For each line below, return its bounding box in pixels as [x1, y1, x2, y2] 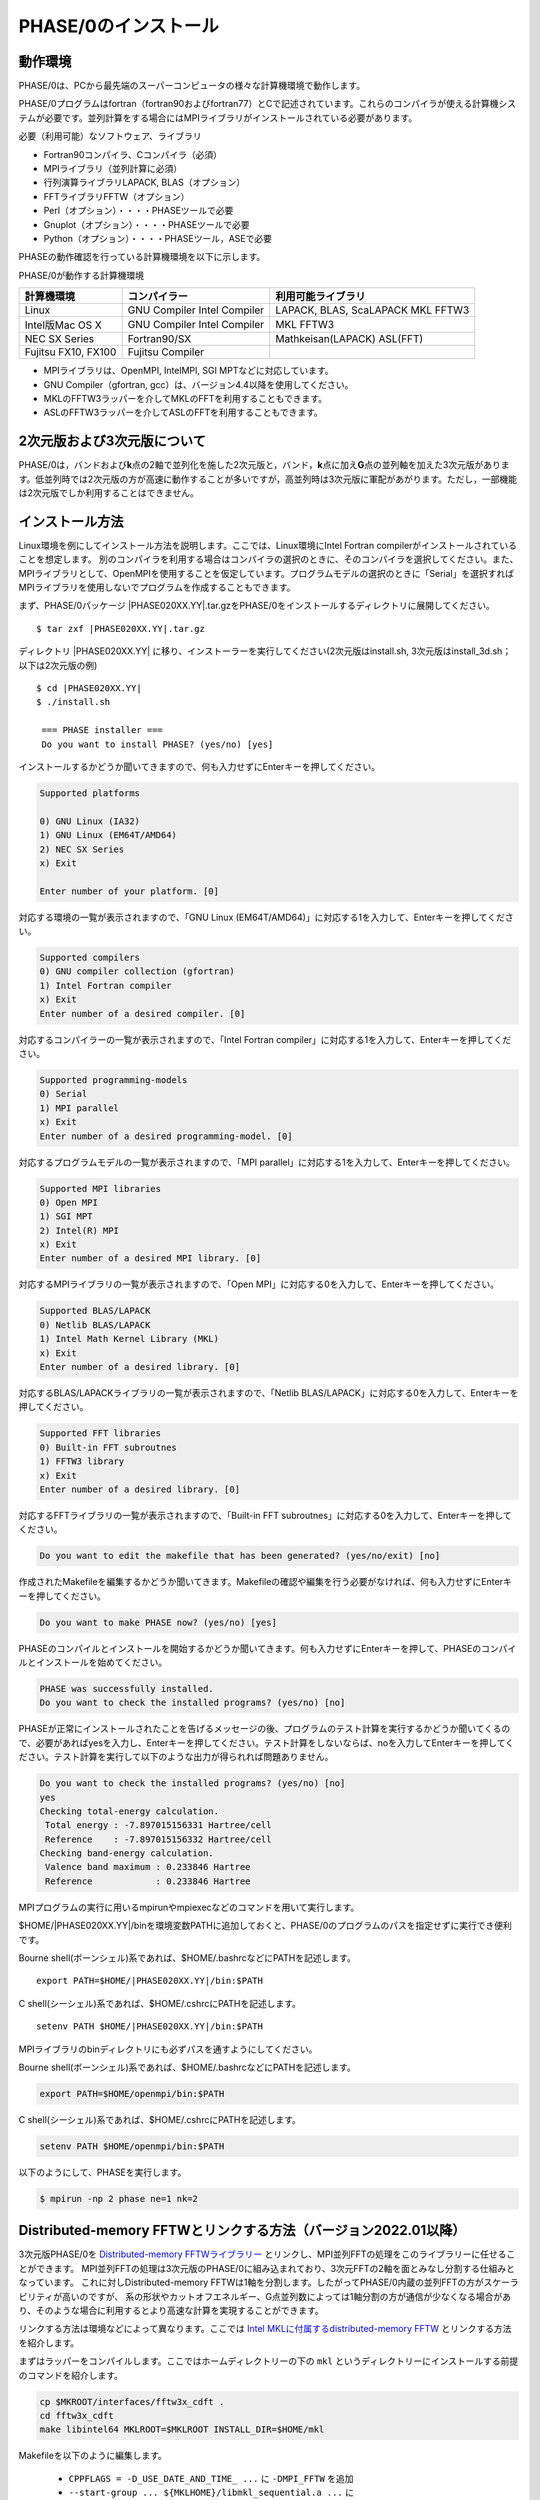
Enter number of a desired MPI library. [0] [39, 1253, 262, 1264]
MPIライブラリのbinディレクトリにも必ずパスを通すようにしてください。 [18, 2043, 318, 2055]
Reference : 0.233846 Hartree [45, 1875, 251, 1887]
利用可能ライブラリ [275, 290, 366, 304]
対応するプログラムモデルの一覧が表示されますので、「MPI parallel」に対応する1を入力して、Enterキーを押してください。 [18, 1156, 515, 1168]
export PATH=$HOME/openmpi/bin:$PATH [39, 2088, 225, 2099]
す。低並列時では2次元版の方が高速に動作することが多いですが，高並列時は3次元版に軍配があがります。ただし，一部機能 [18, 473, 518, 485]
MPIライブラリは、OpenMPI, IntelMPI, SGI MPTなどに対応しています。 [43, 365, 334, 377]
